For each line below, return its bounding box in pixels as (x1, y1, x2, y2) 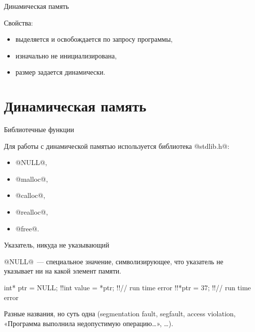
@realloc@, (15, 207, 48, 217)
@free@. (15, 223, 39, 233)
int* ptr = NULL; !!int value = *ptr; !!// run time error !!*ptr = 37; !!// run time (4, 282, 251, 293)
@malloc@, (15, 173, 48, 184)
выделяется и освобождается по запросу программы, (15, 34, 173, 44)
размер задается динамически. (15, 67, 105, 77)
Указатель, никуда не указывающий (4, 240, 109, 250)
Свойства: (4, 17, 33, 28)
